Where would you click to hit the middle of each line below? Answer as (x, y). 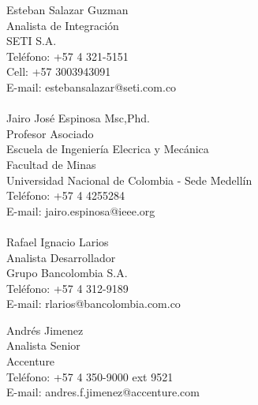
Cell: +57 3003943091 (59, 71)
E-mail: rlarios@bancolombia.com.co (93, 304)
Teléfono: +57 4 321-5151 (67, 56)
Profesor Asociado (50, 133)
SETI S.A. (32, 41)
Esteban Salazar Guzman (67, 9)
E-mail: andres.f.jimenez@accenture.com (103, 392)
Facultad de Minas (51, 164)
